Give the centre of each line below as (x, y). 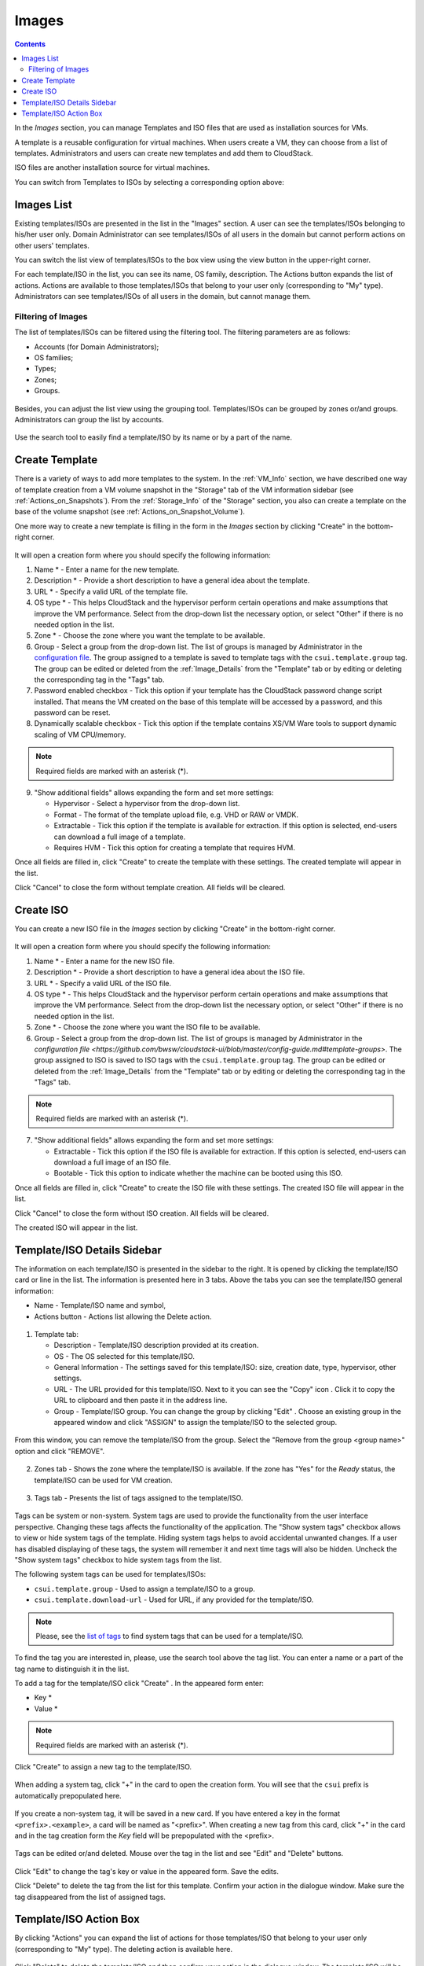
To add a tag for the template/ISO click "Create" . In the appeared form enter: (139, 1684)
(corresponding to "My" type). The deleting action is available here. (124, 1949)
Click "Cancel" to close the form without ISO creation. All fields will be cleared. (142, 1213)
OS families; (54, 358)
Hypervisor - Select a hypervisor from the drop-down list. (147, 804)
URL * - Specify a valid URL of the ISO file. (103, 983)
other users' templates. (52, 245)
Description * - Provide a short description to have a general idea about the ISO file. (170, 972)
